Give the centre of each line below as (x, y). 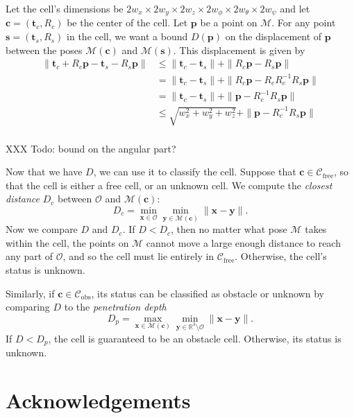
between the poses (44, 50)
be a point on (229, 23)
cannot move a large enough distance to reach (243, 242)
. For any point (304, 23)
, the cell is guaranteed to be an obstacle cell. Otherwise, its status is (195, 338)
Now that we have (44, 172)
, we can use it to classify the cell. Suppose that (195, 172)
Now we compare (42, 229)
